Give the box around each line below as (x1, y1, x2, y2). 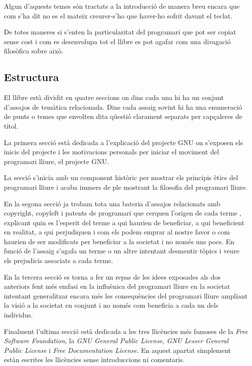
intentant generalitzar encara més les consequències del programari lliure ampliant (4, 290, 248, 300)
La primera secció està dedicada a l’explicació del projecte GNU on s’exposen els (4, 137, 243, 147)
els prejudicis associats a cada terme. (4, 255, 113, 266)
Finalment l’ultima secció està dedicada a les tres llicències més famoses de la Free (4, 326, 248, 336)
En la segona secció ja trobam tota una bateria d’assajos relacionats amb (4, 198, 220, 208)
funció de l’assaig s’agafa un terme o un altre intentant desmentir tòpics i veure (4, 246, 239, 256)
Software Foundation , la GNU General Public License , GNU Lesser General (4, 335, 229, 346)
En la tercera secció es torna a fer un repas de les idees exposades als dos (4, 271, 221, 282)
